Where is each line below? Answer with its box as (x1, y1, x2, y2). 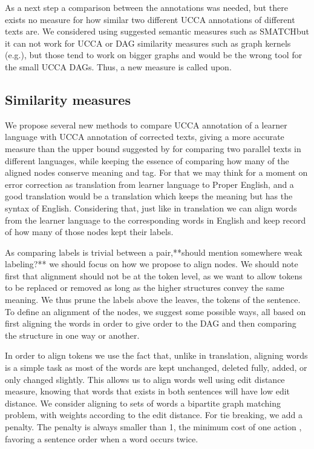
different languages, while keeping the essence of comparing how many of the (5, 154, 289, 167)
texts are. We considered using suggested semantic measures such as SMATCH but (5, 25, 309, 38)
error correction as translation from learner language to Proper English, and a (5, 178, 294, 190)
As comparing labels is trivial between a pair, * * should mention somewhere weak (5, 245, 303, 258)
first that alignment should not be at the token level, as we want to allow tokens (5, 269, 303, 282)
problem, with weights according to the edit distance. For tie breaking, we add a (5, 408, 303, 421)
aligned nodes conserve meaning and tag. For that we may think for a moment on (5, 166, 308, 179)
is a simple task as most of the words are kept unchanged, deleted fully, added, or (5, 361, 307, 374)
